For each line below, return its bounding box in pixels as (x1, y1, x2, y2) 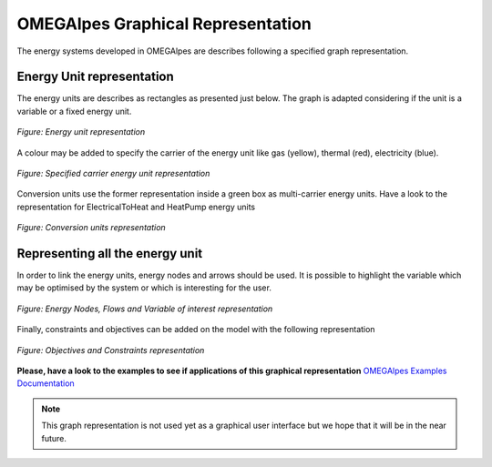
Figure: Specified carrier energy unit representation (16, 168, 210, 179)
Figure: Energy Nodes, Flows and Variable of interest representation (16, 303, 273, 314)
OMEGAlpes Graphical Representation (16, 14, 312, 34)
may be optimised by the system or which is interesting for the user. (16, 282, 272, 293)
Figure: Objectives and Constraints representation (16, 344, 205, 355)
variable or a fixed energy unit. (16, 106, 132, 117)
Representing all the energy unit (16, 246, 203, 261)
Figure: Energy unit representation (16, 127, 146, 137)
